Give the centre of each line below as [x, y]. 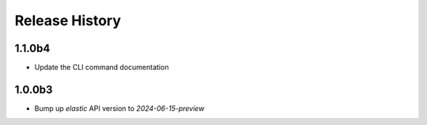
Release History [68, 20]
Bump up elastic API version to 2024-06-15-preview [119, 108]
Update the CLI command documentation [102, 68]
